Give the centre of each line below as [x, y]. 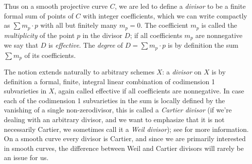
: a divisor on [182, 72]
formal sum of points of [39, 15]
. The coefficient [164, 25]
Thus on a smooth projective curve [56, 6]
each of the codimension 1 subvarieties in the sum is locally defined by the [115, 100]
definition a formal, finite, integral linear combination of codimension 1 [109, 81]
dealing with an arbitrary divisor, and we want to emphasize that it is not [114, 119]
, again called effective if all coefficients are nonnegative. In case [149, 91]
